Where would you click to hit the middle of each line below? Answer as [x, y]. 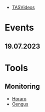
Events [19, 28]
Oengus [20, 104]
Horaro [19, 98]
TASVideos [23, 7]
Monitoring [22, 87]
